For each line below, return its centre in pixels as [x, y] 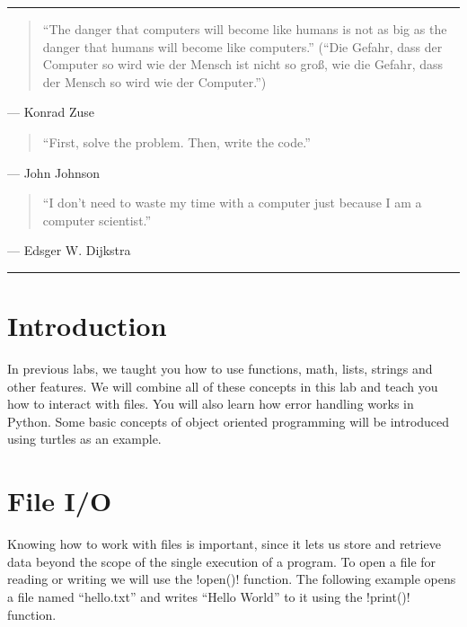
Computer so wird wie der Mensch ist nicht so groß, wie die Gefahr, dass [243, 64]
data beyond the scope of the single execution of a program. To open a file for [222, 561]
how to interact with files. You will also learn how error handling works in [211, 404]
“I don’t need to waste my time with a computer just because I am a [232, 203]
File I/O [60, 501]
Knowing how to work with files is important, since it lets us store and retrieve [224, 544]
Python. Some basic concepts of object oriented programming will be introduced [229, 421]
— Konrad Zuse [51, 112]
